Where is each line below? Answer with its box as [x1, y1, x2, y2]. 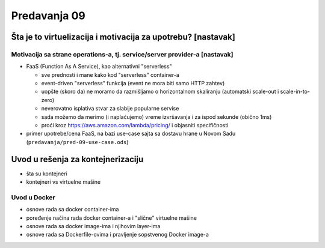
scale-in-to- [280, 88, 310, 95]
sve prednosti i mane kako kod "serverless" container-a [41, 71, 180, 78]
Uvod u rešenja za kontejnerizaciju [11, 154, 144, 165]
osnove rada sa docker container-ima [26, 206, 119, 213]
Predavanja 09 [11, 9, 85, 22]
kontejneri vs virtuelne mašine [26, 178, 101, 186]
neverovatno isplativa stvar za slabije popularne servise [41, 105, 179, 112]
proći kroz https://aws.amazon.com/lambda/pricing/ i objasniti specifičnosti [41, 122, 229, 129]
